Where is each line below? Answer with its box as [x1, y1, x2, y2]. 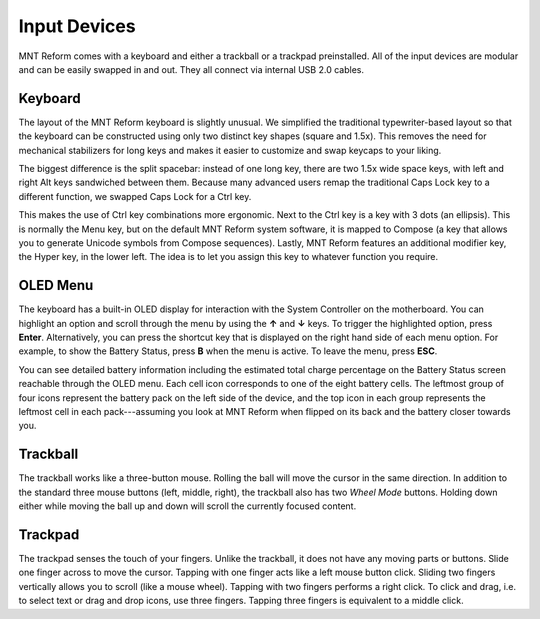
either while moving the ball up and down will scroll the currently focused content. [18, 500, 357, 512]
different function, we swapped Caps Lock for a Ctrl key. [18, 190, 252, 202]
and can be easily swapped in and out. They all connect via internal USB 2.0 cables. [18, 63, 365, 75]
